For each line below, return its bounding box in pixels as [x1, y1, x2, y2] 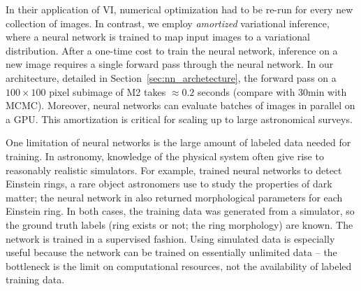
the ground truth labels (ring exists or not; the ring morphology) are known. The [6, 217, 353, 232]
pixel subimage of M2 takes [49, 84, 166, 99]
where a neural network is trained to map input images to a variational [6, 29, 310, 44]
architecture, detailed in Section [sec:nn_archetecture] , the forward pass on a [6, 70, 337, 85]
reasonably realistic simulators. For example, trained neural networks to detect [6, 162, 342, 177]
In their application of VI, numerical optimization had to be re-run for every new [6, 2, 353, 16]
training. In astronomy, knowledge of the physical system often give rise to [6, 148, 324, 163]
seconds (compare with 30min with [198, 84, 347, 99]
